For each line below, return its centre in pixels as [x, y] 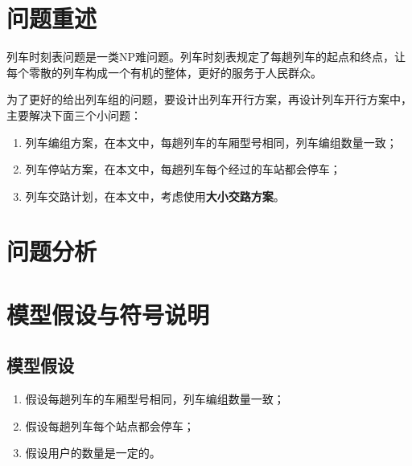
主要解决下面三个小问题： [74, 114]
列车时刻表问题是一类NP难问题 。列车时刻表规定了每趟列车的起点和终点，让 [206, 57]
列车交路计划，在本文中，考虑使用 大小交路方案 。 [155, 196]
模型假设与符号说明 [108, 314]
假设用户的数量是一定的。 [93, 453]
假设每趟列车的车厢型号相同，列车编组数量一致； [155, 399]
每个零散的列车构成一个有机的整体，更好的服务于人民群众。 [164, 72]
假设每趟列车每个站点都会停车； [110, 425]
